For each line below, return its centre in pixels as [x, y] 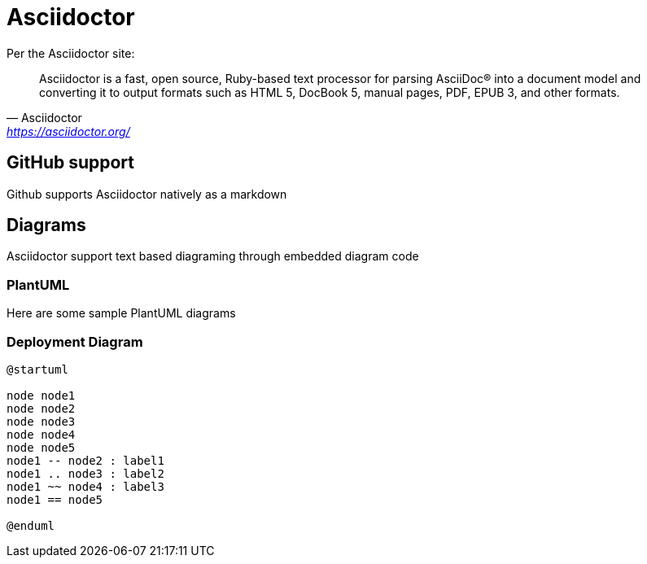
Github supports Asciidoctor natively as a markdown [147, 194]
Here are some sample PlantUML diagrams [121, 313]
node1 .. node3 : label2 [85, 473]
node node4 [41, 434]
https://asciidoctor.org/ [68, 131]
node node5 [41, 447]
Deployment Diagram [75, 341]
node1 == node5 [55, 499]
